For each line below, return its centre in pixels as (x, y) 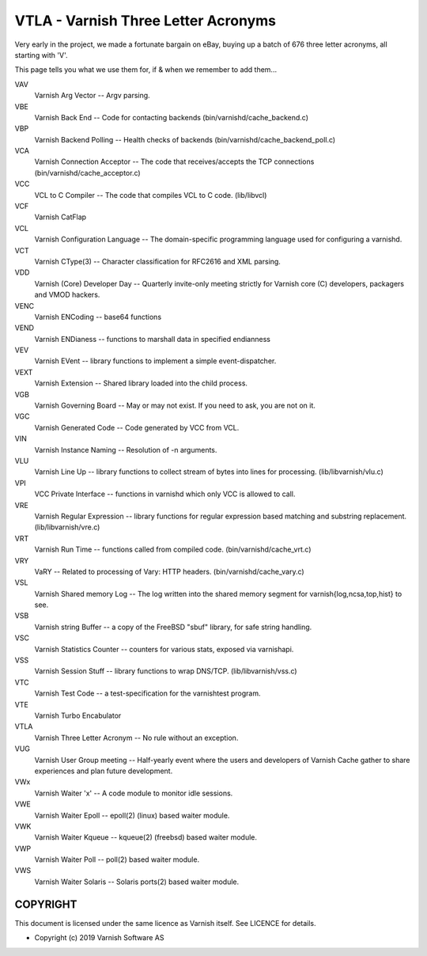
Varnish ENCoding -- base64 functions (98, 317)
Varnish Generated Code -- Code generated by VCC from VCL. (137, 427)
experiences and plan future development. (104, 771)
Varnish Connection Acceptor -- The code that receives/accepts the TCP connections (174, 161)
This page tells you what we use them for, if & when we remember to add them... (145, 70)
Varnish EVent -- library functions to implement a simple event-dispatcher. (155, 361)
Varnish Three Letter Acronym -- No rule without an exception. (136, 738)
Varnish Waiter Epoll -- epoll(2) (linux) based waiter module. (132, 815)
